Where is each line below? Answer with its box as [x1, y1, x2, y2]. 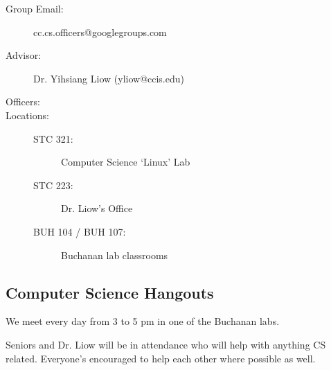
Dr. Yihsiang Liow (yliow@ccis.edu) [33, 71, 184, 85]
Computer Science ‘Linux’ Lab [61, 155, 190, 169]
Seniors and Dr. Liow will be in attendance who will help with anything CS [6, 337, 326, 351]
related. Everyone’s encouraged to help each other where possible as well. [6, 351, 316, 365]
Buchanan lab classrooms [61, 247, 168, 262]
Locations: [6, 107, 49, 122]
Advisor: [6, 48, 42, 62]
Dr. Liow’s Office [61, 201, 133, 215]
